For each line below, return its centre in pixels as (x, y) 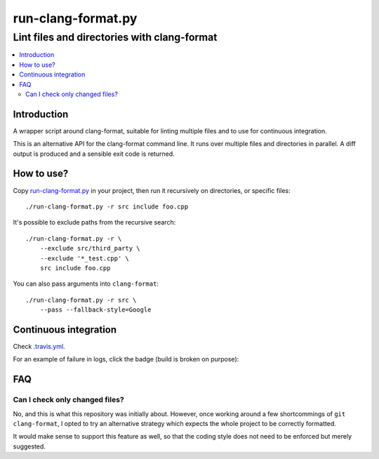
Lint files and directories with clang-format (115, 37)
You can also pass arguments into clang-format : (86, 284)
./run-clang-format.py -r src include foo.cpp (107, 206)
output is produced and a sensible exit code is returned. (94, 154)
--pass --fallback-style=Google (95, 310)
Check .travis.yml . (39, 346)
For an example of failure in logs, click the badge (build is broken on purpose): (126, 359)
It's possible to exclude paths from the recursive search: (94, 222)
